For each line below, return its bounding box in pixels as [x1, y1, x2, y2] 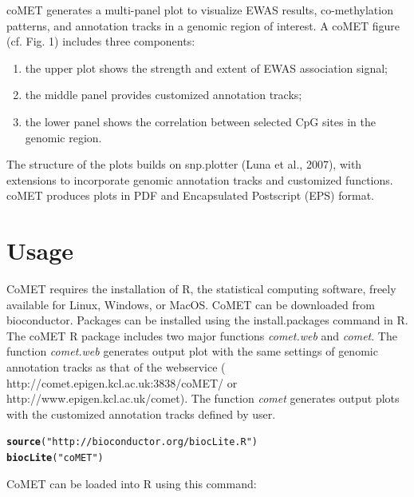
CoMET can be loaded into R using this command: [6, 475, 257, 491]
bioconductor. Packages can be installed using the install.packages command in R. [6, 312, 408, 328]
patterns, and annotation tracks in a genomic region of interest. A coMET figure [6, 17, 400, 34]
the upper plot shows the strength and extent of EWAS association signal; [25, 59, 388, 76]
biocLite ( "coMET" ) [6, 452, 104, 464]
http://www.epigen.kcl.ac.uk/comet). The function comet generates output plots [6, 390, 400, 407]
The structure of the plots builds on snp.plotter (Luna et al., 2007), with [6, 156, 362, 173]
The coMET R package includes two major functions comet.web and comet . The [6, 327, 397, 344]
